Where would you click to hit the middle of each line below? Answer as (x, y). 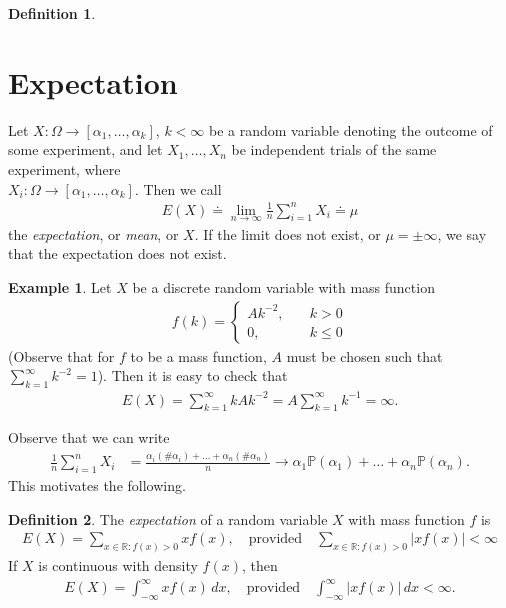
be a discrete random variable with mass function (283, 287)
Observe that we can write (89, 437)
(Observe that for (61, 355)
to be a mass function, (198, 355)
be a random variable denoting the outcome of (350, 129)
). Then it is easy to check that (192, 375)
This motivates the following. (97, 485)
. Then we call (178, 188)
